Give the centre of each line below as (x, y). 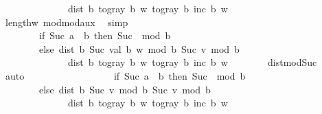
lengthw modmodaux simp (67, 22)
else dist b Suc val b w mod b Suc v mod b (139, 48)
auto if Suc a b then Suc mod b (125, 75)
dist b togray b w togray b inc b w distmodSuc (192, 62)
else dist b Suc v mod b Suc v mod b (125, 89)
